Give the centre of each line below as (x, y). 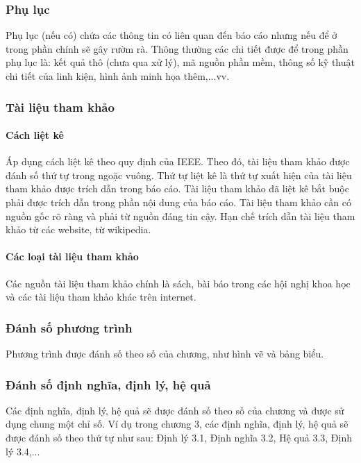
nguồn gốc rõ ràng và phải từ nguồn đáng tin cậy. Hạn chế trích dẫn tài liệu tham (180, 216)
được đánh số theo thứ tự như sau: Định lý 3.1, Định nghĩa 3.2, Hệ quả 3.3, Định (179, 437)
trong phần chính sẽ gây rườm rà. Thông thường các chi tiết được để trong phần (177, 48)
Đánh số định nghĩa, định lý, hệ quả (108, 384)
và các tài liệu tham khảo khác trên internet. (101, 297)
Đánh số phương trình (69, 327)
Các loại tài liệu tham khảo (72, 256)
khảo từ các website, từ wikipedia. (78, 229)
